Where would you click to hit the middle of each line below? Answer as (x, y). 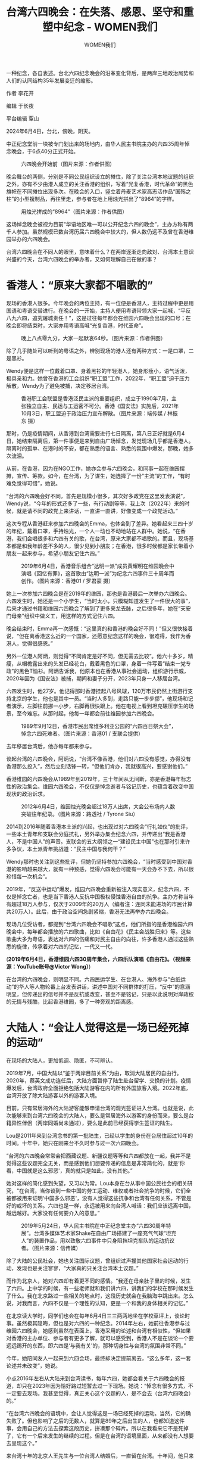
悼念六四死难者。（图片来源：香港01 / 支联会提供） (82, 733)
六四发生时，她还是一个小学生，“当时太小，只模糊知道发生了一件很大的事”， (100, 601)
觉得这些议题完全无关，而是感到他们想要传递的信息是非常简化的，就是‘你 (96, 1163)
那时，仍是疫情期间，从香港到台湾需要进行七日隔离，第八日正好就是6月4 (96, 433)
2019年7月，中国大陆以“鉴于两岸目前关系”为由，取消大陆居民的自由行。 (94, 1073)
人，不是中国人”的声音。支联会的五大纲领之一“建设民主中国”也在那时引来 (96, 841)
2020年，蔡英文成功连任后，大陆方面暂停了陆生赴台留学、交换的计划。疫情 (99, 1080)
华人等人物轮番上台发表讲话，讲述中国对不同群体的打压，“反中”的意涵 (104, 986)
